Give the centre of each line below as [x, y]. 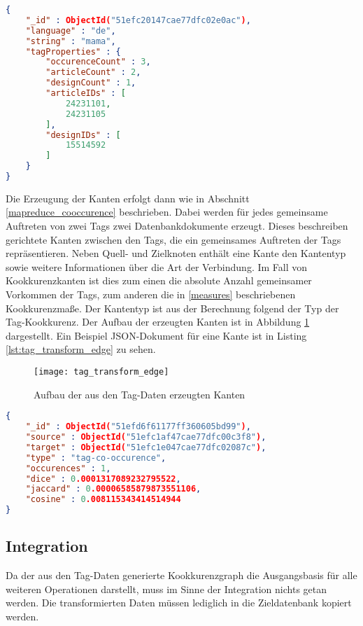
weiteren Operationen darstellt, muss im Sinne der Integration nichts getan [166, 589]
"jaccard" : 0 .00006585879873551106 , [113, 489]
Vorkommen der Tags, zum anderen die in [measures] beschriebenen [151, 294]
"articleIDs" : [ [86, 93]
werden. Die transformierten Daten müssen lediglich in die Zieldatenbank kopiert [179, 603]
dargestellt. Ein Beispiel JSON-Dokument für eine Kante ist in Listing [156, 335]
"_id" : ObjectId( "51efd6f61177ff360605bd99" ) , [138, 427]
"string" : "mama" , [71, 41]
